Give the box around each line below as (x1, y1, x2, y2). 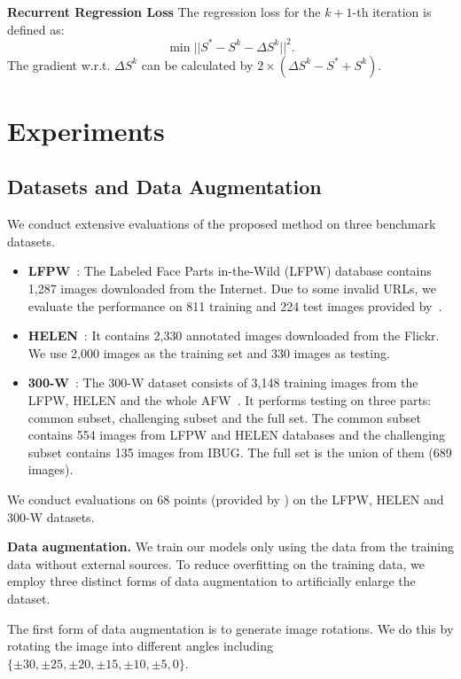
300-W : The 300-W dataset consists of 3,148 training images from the (27, 373, 418, 392)
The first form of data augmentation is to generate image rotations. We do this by (7, 619, 454, 637)
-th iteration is (352, 3, 432, 20)
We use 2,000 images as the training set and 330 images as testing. (27, 343, 390, 362)
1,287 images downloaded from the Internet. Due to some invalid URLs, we (27, 279, 436, 298)
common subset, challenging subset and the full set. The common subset (27, 408, 421, 426)
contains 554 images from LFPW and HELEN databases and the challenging (27, 425, 445, 444)
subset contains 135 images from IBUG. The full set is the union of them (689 (27, 442, 452, 461)
